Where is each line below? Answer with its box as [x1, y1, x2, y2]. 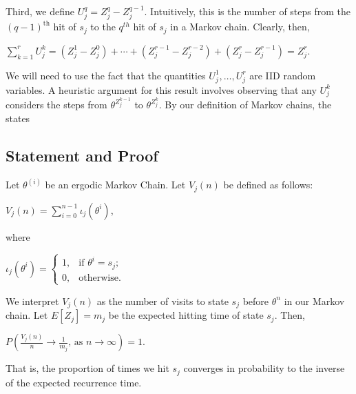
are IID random [249, 68, 316, 82]
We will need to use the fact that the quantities [6, 68, 206, 82]
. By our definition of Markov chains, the [158, 97, 332, 112]
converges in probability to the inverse [183, 361, 345, 375]
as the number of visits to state [96, 293, 229, 308]
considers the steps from [6, 97, 107, 112]
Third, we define [6, 4, 74, 18]
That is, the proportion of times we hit [6, 361, 169, 375]
